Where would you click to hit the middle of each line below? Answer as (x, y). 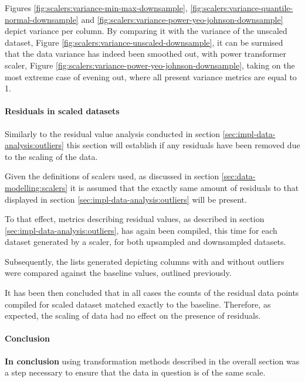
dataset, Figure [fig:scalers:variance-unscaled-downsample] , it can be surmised (144, 42)
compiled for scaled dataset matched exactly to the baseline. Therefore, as (138, 304)
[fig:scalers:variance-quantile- (242, 8)
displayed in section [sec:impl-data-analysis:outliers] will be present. (126, 199)
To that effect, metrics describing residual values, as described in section (135, 219)
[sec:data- (238, 176)
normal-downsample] (42, 19)
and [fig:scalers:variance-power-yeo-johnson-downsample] (182, 19)
